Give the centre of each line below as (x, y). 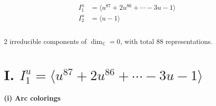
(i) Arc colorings (32, 98)
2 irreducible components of (45, 41)
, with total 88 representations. (166, 41)
